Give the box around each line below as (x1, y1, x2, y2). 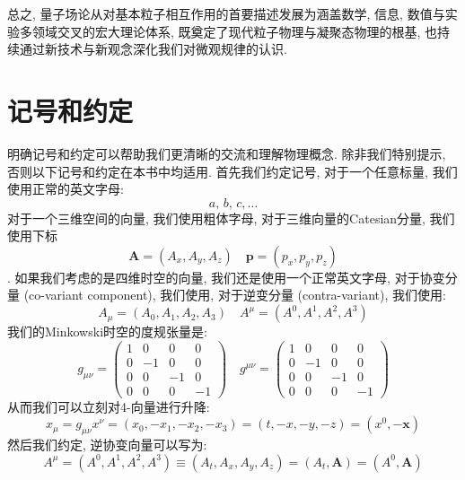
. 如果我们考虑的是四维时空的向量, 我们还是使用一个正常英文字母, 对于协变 (7, 267, 445, 286)
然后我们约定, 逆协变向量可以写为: (7, 435, 207, 454)
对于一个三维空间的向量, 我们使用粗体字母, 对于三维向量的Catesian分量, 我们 (7, 208, 455, 227)
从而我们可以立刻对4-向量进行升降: (7, 397, 210, 415)
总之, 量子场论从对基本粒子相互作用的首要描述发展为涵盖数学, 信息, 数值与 (7, 4, 445, 22)
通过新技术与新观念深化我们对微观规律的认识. (19, 39, 287, 58)
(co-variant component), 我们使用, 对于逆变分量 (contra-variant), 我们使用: (23, 285, 446, 304)
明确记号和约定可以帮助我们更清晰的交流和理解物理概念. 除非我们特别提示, (7, 144, 446, 162)
